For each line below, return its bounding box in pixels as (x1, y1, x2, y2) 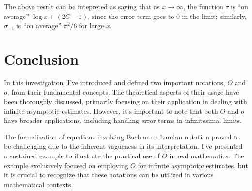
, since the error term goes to (88, 11, 174, 21)
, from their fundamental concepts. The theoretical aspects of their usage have (7, 87, 239, 97)
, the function (183, 1, 223, 11)
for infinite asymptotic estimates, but (138, 160, 248, 170)
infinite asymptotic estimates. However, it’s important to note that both (4, 105, 218, 116)
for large (79, 20, 104, 31)
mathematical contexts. (4, 179, 73, 189)
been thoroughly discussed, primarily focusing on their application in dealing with (4, 96, 247, 106)
